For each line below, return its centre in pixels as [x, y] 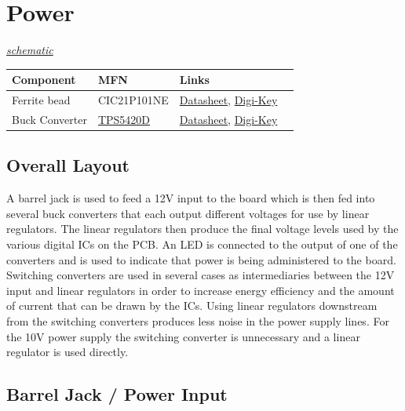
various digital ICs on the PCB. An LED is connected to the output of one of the [202, 244]
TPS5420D [124, 119]
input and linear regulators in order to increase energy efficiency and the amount [201, 290]
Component [44, 80]
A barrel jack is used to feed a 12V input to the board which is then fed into [191, 198]
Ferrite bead [41, 100]
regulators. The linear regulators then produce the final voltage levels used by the [202, 229]
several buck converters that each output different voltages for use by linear [188, 213]
